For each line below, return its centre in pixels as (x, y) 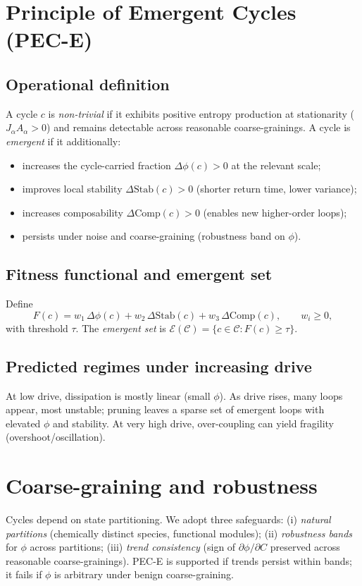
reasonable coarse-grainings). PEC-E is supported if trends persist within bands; (179, 560)
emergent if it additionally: (63, 141)
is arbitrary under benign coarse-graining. (144, 574)
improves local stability (72, 189)
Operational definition (88, 84)
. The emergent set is (121, 328)
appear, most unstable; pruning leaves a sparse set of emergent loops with (165, 409)
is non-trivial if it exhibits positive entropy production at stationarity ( (201, 113)
